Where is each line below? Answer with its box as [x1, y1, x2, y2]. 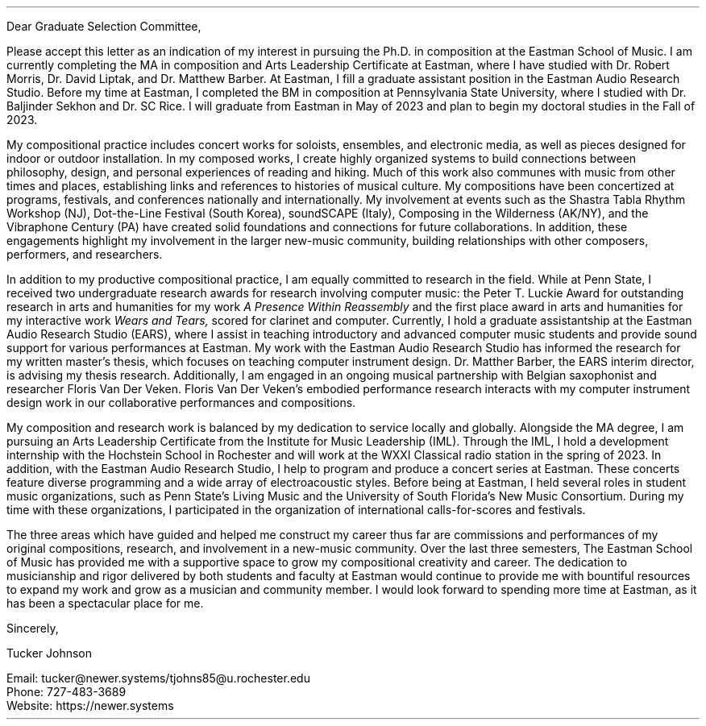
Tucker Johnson [6, 646, 93, 660]
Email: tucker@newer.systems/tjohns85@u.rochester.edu [6, 671, 310, 685]
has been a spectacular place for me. [6, 596, 204, 610]
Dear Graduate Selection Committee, [6, 19, 201, 33]
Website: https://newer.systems [6, 699, 174, 712]
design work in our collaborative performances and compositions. [6, 396, 356, 409]
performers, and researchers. [6, 247, 163, 261]
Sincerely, [6, 621, 59, 635]
